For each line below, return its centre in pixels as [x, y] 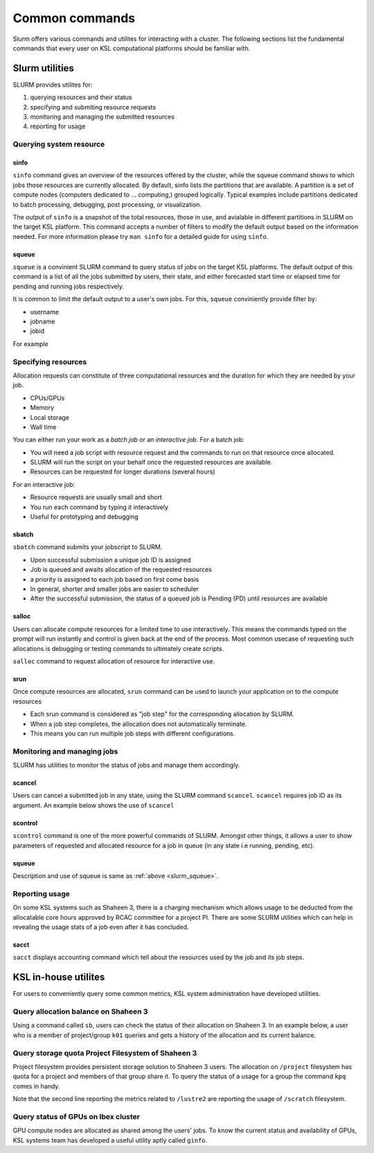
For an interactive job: [44, 484]
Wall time [43, 427]
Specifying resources [50, 361]
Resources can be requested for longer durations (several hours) [123, 472]
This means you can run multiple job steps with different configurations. [133, 733]
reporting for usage [58, 126]
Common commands [74, 18]
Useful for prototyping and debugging [84, 517]
